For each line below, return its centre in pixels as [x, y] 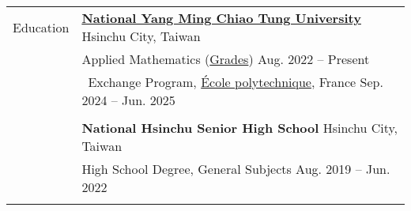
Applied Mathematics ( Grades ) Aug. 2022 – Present [226, 59]
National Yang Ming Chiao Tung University [221, 18]
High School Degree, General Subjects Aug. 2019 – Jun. [236, 169]
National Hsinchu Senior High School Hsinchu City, [240, 128]
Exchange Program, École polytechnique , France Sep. [236, 82]
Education [41, 27]
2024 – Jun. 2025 [128, 100]
